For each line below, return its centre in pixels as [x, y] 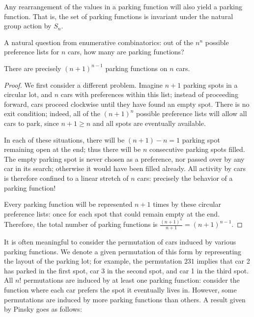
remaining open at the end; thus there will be [72, 149]
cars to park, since [31, 123]
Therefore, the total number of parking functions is [81, 224]
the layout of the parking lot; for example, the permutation [93, 261]
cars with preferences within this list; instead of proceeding [149, 94]
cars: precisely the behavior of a [185, 178]
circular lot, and [28, 94]
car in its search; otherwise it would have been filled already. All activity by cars [125, 168]
